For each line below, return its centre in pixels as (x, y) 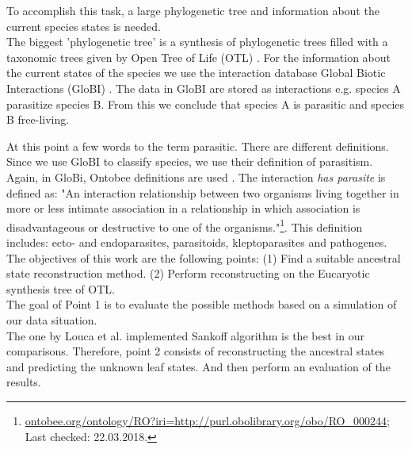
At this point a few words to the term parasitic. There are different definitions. (198, 146)
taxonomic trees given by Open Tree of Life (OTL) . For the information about (199, 57)
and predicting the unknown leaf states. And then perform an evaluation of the (198, 366)
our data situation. (52, 319)
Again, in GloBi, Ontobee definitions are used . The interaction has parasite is (196, 177)
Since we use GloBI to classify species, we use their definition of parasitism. (190, 161)
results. (24, 382)
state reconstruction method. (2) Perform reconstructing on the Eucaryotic (188, 273)
